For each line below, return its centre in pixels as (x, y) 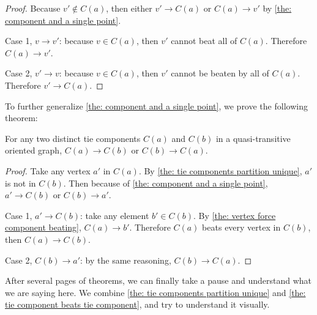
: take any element (115, 215)
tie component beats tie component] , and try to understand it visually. (137, 304)
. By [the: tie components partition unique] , (220, 170)
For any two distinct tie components (73, 138)
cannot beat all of (204, 41)
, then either (129, 8)
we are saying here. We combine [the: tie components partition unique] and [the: (155, 292)
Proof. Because (33, 8)
